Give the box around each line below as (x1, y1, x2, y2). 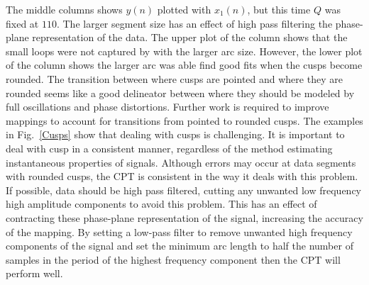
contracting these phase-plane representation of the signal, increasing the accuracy (6, 210, 363, 225)
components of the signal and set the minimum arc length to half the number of (6, 238, 353, 253)
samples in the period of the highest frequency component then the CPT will (6, 252, 341, 267)
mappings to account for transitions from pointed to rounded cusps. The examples (6, 113, 363, 128)
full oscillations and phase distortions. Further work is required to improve (6, 99, 329, 114)
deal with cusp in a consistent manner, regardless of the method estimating (6, 140, 333, 155)
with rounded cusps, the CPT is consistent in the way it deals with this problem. (6, 169, 358, 184)
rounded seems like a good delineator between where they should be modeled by (6, 85, 355, 100)
